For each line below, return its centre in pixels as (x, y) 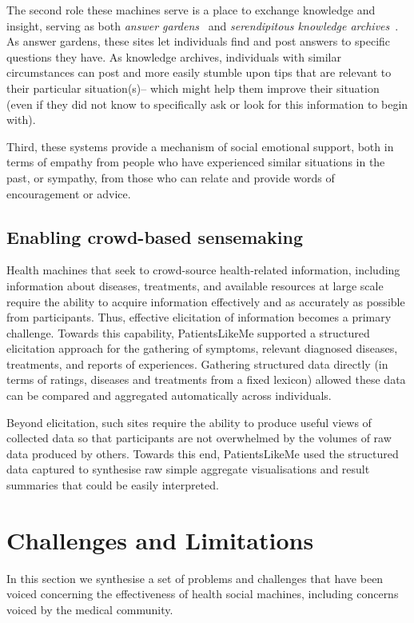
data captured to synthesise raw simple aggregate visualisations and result (188, 469)
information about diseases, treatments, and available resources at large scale (195, 285)
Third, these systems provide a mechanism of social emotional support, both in (200, 146)
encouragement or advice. (69, 193)
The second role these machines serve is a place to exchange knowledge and (191, 10)
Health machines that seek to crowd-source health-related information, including (203, 270)
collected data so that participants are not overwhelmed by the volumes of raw (199, 438)
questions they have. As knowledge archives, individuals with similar (174, 56)
